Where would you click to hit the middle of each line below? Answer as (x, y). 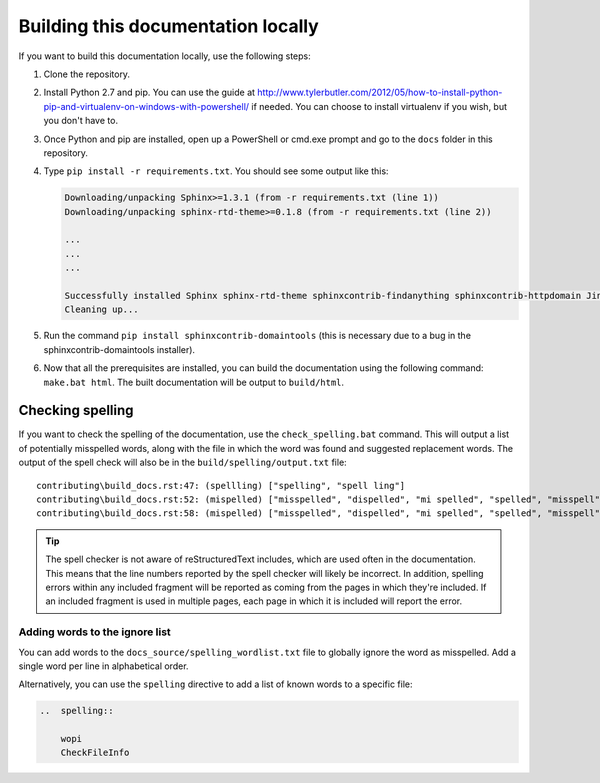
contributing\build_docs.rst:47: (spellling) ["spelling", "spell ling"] (221, 485)
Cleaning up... (101, 309)
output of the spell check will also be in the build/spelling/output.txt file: (182, 462)
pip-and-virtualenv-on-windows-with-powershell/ (146, 106)
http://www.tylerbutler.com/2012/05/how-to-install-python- (379, 92)
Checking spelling (76, 410)
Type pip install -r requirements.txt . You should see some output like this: (216, 171)
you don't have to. (81, 121)
